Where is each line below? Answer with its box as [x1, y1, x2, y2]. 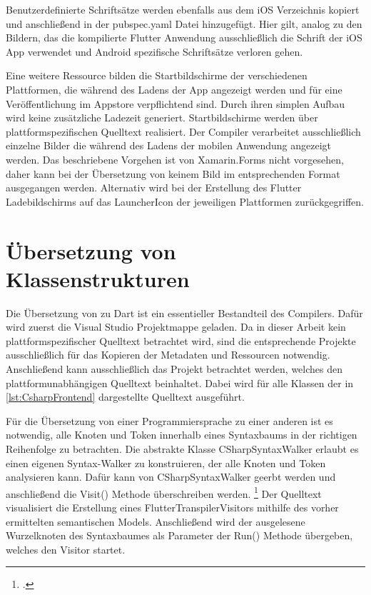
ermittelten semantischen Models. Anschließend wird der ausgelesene [6, 514, 305, 529]
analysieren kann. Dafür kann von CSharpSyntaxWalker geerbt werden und [6, 469, 336, 484]
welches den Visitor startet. [6, 541, 126, 556]
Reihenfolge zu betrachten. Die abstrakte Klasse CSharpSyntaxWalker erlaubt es [6, 441, 359, 456]
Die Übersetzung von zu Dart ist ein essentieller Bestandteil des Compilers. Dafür [6, 305, 363, 320]
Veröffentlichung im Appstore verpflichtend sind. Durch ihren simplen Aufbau [6, 96, 345, 111]
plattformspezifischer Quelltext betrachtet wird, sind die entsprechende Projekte [6, 333, 356, 348]
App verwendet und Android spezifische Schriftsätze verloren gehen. [6, 44, 303, 59]
